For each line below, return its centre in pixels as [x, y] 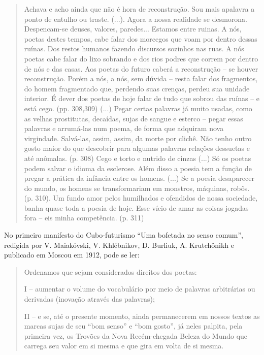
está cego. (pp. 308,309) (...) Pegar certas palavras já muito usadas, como [138, 108]
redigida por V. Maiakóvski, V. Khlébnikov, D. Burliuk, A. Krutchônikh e [119, 245]
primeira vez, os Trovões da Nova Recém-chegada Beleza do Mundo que [136, 335]
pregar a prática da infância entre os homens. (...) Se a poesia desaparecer [139, 178]
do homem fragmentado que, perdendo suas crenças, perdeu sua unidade [137, 88]
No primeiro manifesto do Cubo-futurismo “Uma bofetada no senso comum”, [124, 235]
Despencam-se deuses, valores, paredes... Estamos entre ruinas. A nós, [133, 29]
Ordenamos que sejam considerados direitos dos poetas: [110, 271]
